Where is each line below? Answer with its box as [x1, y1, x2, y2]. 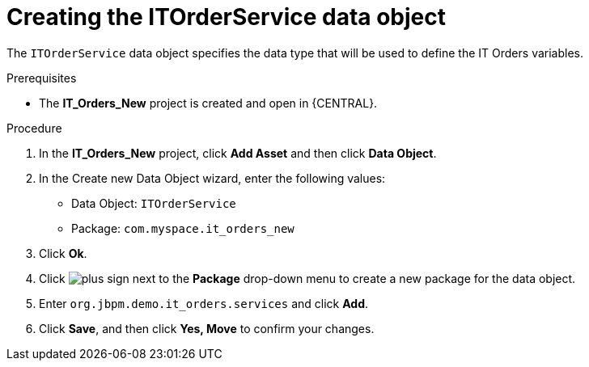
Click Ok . [39, 246, 87, 260]
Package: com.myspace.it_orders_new [71, 221, 294, 235]
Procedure [6, 120, 62, 135]
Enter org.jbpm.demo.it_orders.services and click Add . [39, 296, 369, 310]
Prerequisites [6, 70, 77, 85]
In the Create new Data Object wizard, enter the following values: [39, 171, 386, 185]
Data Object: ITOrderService [71, 196, 236, 210]
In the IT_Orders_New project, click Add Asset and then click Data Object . [39, 146, 437, 160]
